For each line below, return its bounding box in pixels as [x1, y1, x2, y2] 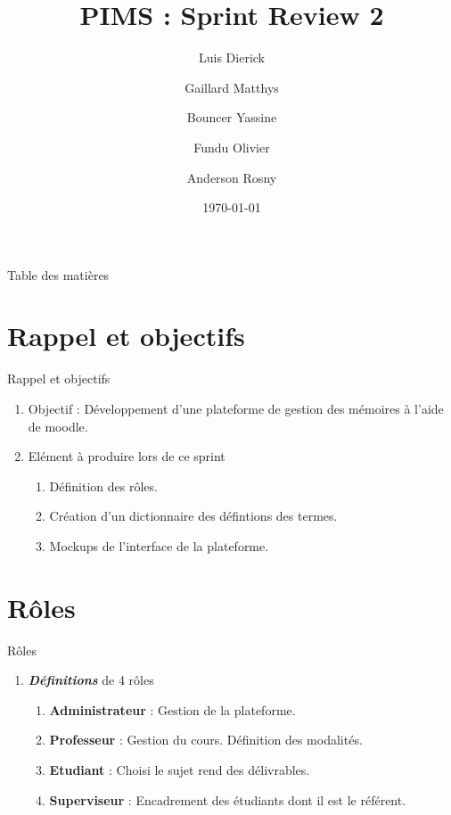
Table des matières [7, 265, 110, 284]
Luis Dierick [198, 48, 265, 67]
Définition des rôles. [49, 476, 158, 495]
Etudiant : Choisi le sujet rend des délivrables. [49, 761, 310, 779]
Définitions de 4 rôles [28, 671, 154, 689]
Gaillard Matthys [184, 78, 279, 96]
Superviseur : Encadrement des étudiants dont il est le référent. [49, 790, 406, 809]
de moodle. [28, 416, 88, 435]
